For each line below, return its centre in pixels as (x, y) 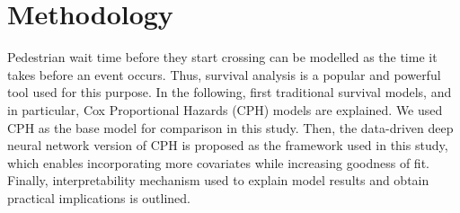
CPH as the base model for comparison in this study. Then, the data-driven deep (230, 127)
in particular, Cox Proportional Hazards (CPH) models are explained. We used (225, 109)
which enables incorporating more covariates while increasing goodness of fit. (218, 162)
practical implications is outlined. (99, 197)
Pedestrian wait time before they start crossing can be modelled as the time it (222, 57)
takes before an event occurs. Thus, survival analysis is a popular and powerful (224, 74)
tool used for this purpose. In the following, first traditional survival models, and (230, 92)
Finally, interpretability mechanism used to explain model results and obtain (218, 180)
